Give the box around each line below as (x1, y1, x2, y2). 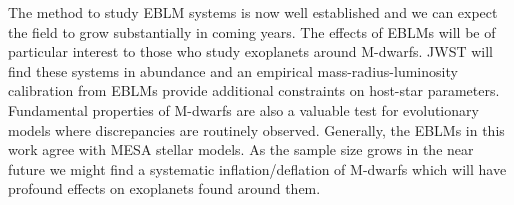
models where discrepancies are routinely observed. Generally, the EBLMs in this (8, 119, 505, 140)
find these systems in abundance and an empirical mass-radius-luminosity (8, 60, 458, 81)
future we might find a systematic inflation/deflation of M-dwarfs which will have (8, 158, 507, 179)
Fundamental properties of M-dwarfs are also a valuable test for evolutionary (8, 99, 479, 120)
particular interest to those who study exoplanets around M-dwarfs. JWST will (8, 41, 493, 62)
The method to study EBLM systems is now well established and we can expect (8, 2, 498, 22)
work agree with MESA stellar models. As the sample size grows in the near (8, 139, 474, 160)
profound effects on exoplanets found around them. (8, 178, 321, 199)
